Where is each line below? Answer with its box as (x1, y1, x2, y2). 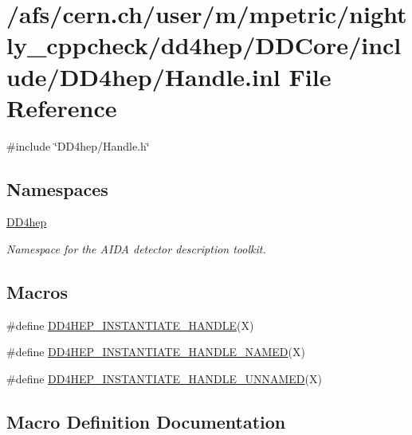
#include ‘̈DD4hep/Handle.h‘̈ (6, 137, 150, 154)
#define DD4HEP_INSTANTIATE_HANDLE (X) (6, 316, 254, 333)
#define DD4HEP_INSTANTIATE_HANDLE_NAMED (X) (6, 343, 305, 360)
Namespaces (6, 176, 108, 201)
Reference (6, 91, 117, 123)
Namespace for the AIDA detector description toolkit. (6, 241, 266, 257)
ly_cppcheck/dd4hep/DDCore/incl (6, 29, 402, 61)
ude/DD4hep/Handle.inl (6, 60, 281, 92)
